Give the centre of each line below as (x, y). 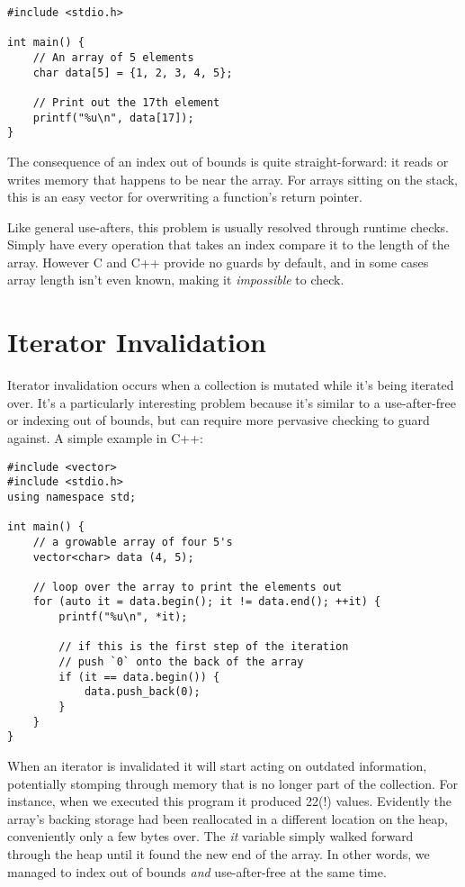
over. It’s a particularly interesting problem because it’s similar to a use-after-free (232, 402)
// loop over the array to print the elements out (188, 587)
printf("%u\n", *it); (123, 617)
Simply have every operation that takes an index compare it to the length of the (228, 244)
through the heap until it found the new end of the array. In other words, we (219, 854)
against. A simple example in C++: (105, 437)
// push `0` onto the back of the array (181, 662)
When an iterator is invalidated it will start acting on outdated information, (217, 766)
